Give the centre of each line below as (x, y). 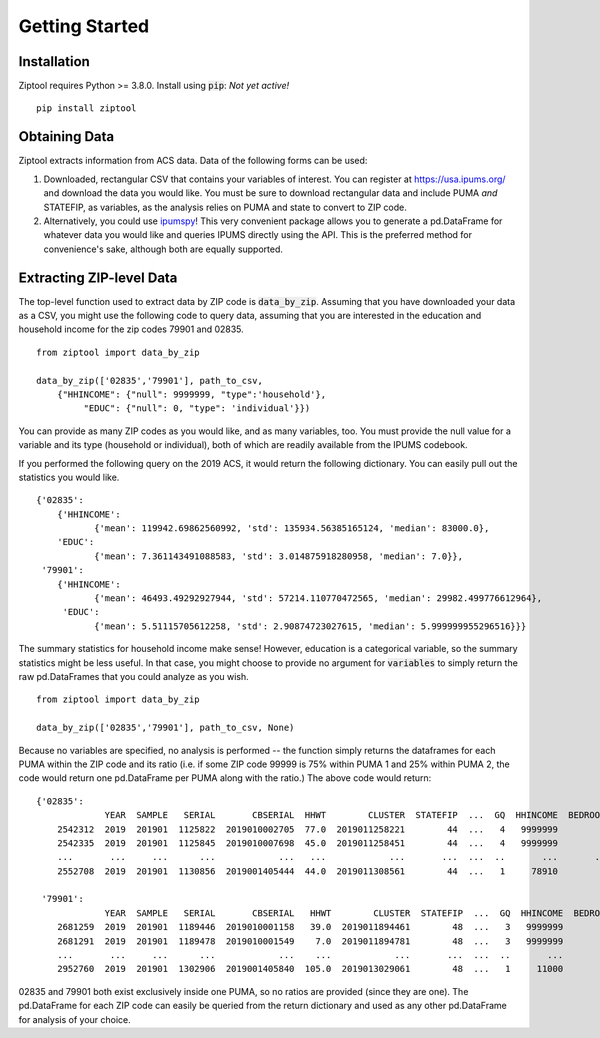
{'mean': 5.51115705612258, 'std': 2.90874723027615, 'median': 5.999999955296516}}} (310, 626)
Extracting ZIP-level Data (98, 277)
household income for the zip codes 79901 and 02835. (131, 329)
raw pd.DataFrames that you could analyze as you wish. (133, 676)
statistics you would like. (69, 477)
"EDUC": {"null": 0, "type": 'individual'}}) (197, 408)
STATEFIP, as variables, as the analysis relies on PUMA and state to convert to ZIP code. (225, 207)
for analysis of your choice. (75, 1019)
